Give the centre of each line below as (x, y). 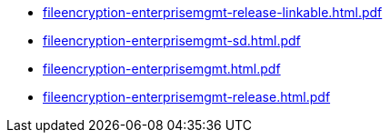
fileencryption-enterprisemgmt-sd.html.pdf (172, 40)
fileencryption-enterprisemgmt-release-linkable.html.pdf (213, 12)
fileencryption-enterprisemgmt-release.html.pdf (187, 97)
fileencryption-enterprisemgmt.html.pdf (162, 69)
